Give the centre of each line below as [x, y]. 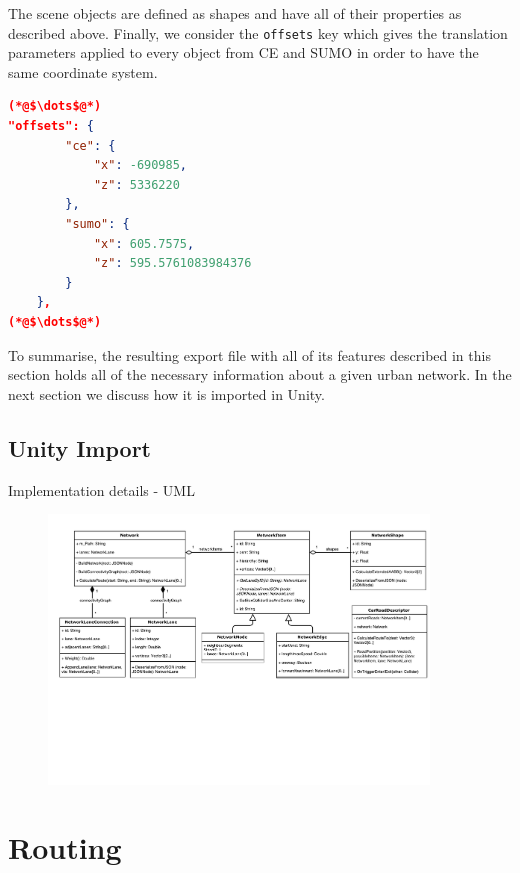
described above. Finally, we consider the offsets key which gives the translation [258, 32]
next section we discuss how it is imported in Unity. [166, 393]
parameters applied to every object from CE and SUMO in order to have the [243, 52]
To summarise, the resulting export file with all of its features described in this [249, 354]
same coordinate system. [83, 71]
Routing [65, 847]
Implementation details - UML [101, 489]
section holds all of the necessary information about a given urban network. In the [260, 374]
